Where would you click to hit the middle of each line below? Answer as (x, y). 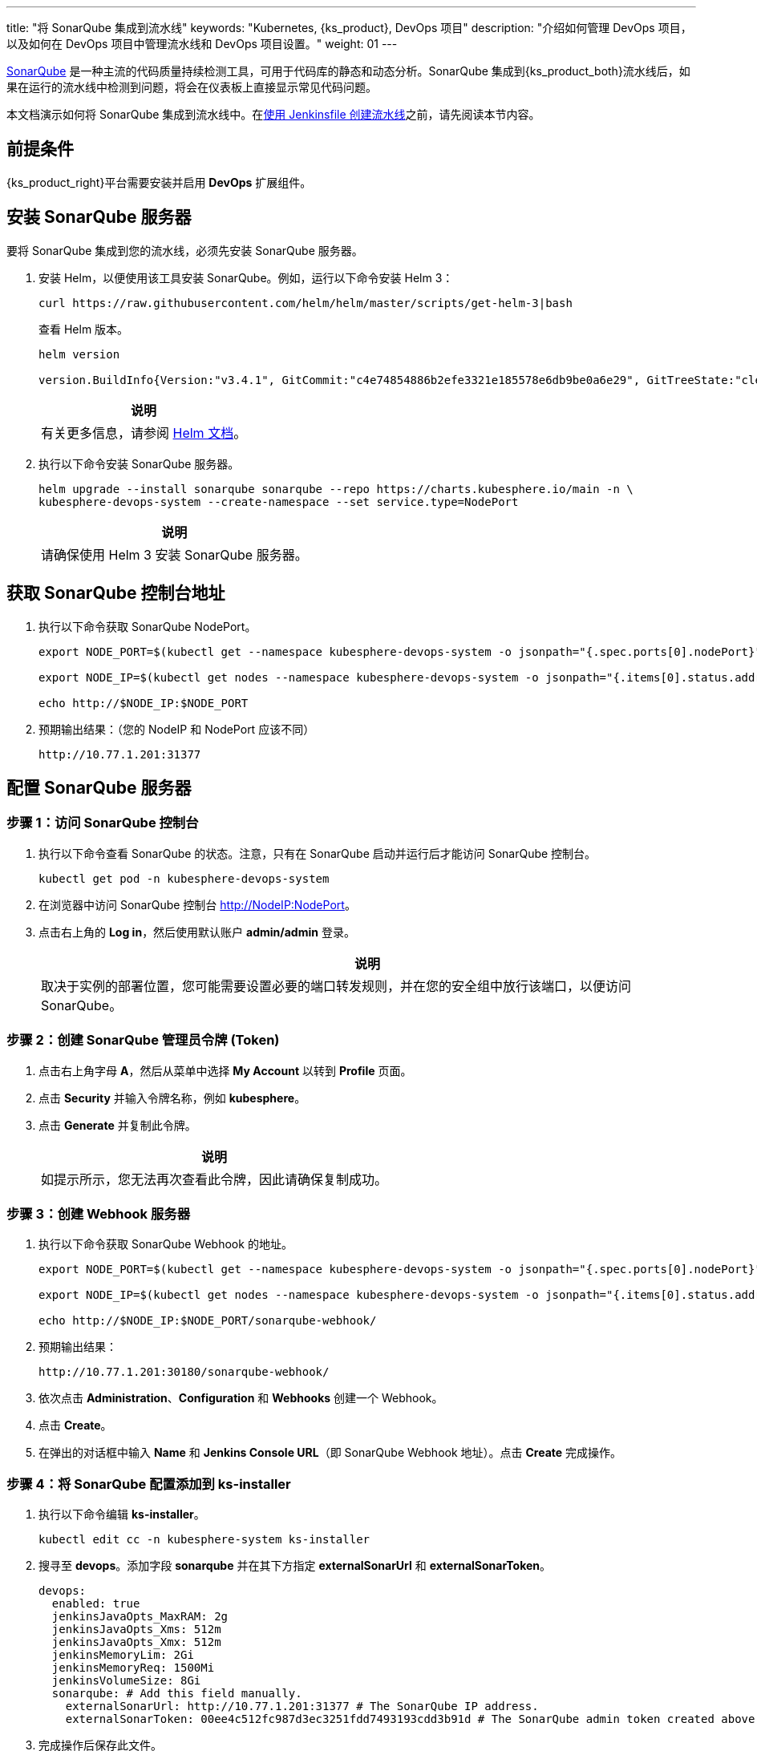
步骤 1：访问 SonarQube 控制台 (103, 823)
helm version (79, 354)
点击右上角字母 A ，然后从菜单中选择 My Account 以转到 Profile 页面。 (225, 1070)
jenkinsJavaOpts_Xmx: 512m (136, 1642)
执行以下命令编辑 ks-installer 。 (122, 1514)
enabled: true (96, 1603)
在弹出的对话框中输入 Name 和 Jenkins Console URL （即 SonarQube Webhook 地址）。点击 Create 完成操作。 (330, 1453)
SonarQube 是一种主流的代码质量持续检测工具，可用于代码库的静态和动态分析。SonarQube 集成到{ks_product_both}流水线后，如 (348, 71)
